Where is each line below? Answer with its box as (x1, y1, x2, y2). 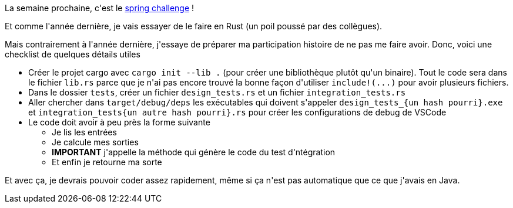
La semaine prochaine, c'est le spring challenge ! (5, 3, 195, 13)
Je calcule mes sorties (52, 137, 139, 147)
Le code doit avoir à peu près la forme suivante (28, 117, 210, 127)
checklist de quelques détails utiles (5, 49, 140, 59)
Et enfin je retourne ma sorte (52, 157, 162, 167)
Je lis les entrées (52, 127, 117, 137)
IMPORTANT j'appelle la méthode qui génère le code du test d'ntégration (52, 147, 336, 157)
